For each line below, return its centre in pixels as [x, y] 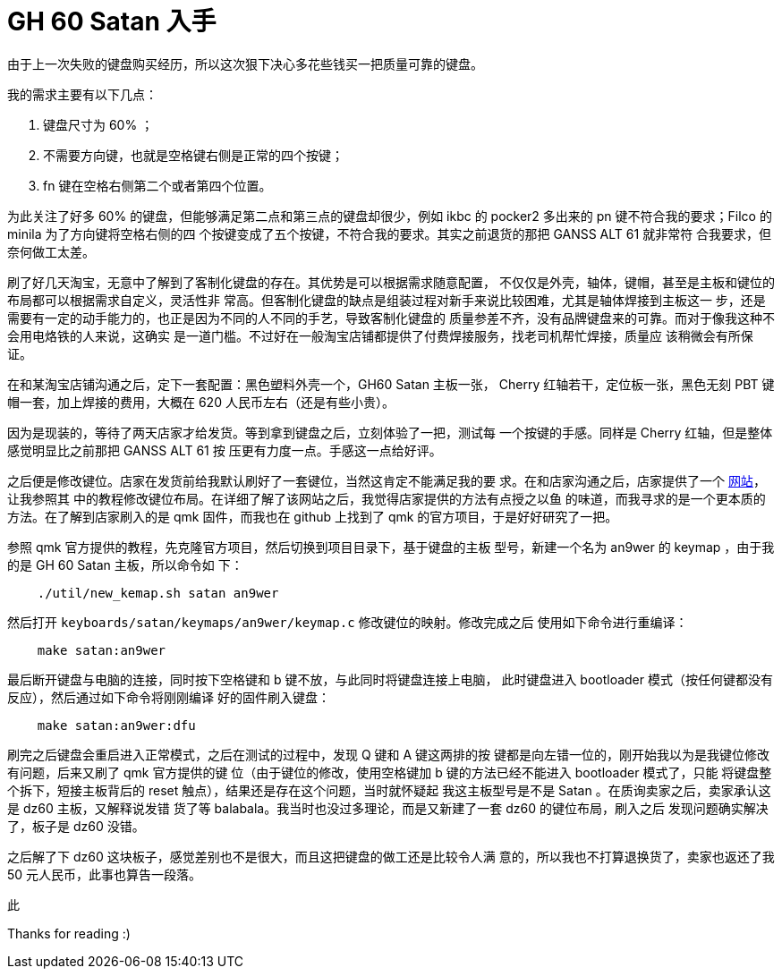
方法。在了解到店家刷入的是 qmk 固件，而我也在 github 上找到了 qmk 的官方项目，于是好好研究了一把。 [313, 516]
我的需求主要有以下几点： [82, 94]
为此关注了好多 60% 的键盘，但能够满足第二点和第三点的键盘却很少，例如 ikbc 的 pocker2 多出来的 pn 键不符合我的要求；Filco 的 [390, 216]
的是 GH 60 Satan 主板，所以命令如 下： [125, 564]
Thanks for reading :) [69, 933]
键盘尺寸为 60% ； [98, 124]
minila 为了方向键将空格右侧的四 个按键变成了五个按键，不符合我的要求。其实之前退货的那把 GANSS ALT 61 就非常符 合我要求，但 [390, 233]
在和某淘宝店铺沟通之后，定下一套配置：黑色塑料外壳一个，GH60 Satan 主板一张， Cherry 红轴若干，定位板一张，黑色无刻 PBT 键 [391, 384]
